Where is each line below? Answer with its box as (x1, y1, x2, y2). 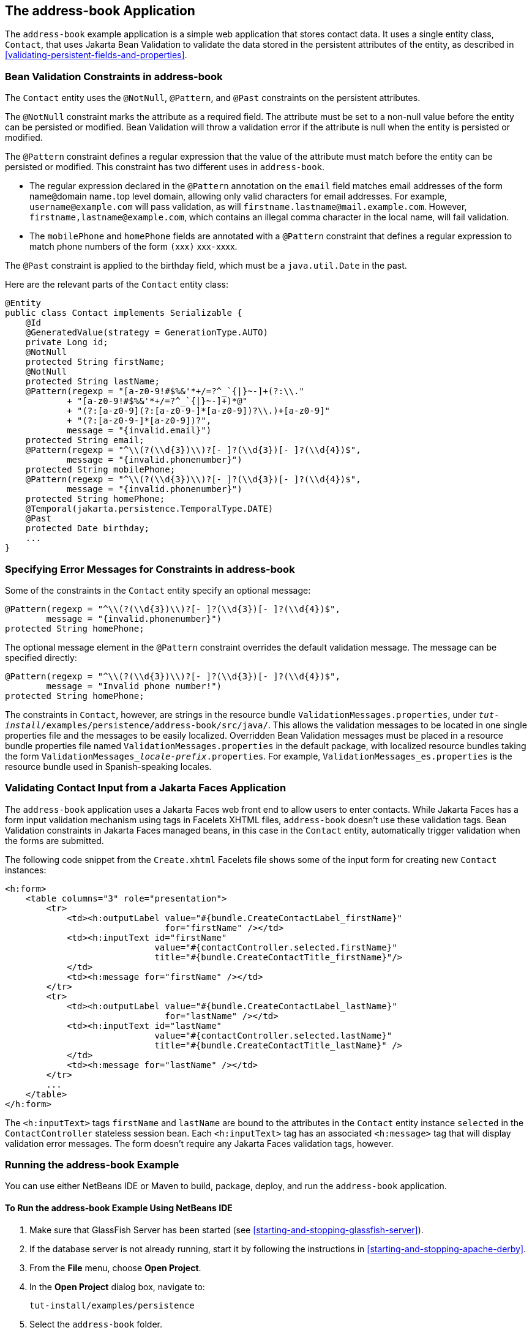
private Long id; (25, 337, 108, 348)
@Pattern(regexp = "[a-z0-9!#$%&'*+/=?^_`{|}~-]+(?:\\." (25, 386, 304, 397)
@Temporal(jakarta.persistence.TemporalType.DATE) (25, 504, 274, 514)
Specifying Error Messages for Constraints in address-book (5, 562, 295, 575)
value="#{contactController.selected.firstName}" (154, 942, 397, 952)
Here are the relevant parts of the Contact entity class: (5, 279, 228, 290)
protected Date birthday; (25, 523, 150, 534)
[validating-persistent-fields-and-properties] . (5, 50, 187, 61)
